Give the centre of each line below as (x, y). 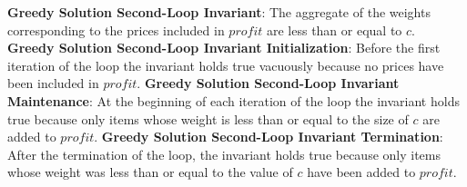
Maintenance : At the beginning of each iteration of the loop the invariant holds (233, 100)
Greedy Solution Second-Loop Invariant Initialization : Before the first (224, 48)
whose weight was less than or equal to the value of (150, 172)
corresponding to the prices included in (116, 30)
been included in (53, 83)
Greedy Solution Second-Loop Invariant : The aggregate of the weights (219, 12)
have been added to (361, 172)
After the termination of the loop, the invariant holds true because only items (224, 154)
